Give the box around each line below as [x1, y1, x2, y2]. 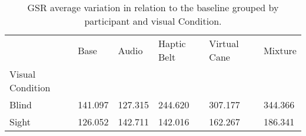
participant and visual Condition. [84, 14, 222, 28]
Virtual [209, 37, 239, 50]
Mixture [263, 43, 297, 57]
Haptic [158, 37, 186, 50]
